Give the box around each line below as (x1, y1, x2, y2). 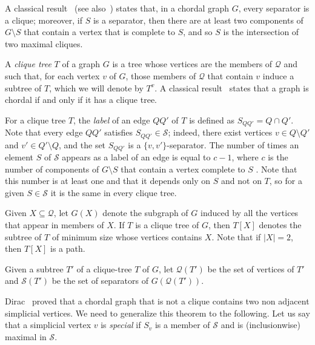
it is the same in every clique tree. (50, 186, 177, 199)
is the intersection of (223, 25, 299, 38)
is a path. (50, 242, 85, 255)
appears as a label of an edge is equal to (62, 151, 211, 163)
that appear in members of (5, 218, 104, 231)
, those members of (125, 69, 196, 82)
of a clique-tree (76, 262, 132, 275)
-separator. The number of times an (167, 138, 299, 151)
